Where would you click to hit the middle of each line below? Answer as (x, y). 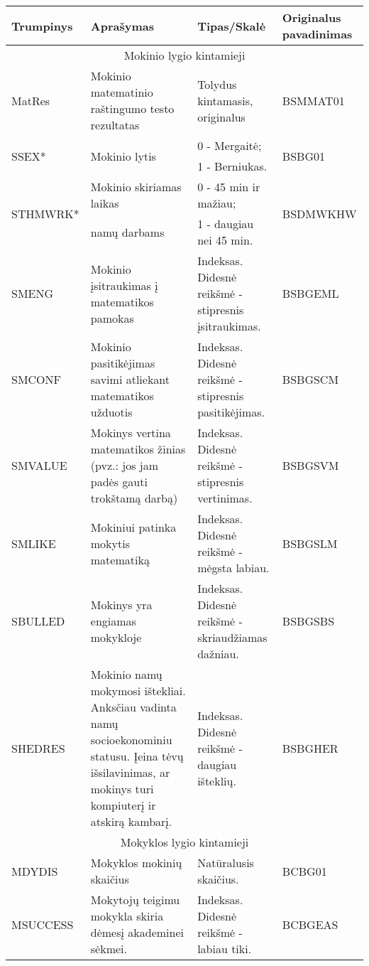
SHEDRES (38, 748)
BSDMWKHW (319, 213)
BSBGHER (310, 748)
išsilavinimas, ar (130, 772)
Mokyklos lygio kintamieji (184, 842)
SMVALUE (39, 465)
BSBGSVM (310, 465)
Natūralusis (226, 863)
